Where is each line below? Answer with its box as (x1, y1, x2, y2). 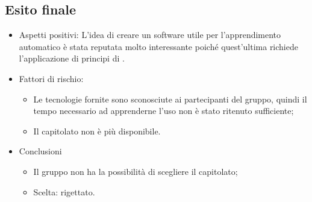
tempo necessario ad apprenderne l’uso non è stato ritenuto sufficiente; (33, 104, 294, 117)
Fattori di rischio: (19, 72, 84, 84)
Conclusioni (19, 145, 62, 157)
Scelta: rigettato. (33, 185, 95, 198)
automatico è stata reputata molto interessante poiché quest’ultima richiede (19, 40, 298, 52)
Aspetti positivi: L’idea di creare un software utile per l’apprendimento (19, 28, 281, 41)
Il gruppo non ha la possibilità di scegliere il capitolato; (33, 165, 238, 177)
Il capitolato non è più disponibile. (33, 124, 161, 137)
